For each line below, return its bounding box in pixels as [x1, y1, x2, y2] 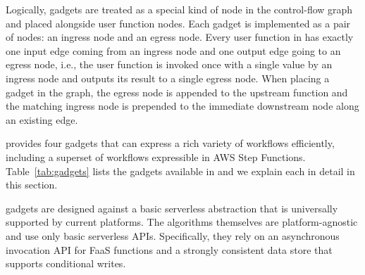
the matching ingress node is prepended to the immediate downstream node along [6, 98, 359, 113]
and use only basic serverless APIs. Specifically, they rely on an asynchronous [6, 228, 340, 243]
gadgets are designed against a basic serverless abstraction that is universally [6, 200, 338, 215]
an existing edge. [6, 112, 78, 127]
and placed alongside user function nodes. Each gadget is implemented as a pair [6, 15, 351, 30]
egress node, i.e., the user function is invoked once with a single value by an [6, 57, 333, 72]
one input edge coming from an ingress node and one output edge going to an [6, 43, 341, 58]
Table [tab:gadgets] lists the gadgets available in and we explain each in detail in [6, 163, 355, 178]
